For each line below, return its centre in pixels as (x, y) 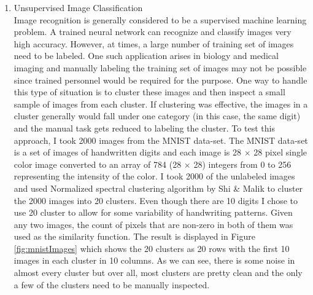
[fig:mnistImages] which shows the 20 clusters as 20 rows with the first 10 (152, 248)
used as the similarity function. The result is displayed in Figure (134, 236)
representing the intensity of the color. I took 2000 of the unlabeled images (154, 176)
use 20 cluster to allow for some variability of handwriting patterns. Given (153, 212)
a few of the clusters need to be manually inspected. (112, 284)
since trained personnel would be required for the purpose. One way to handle (160, 80)
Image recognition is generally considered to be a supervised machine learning (160, 19)
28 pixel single (280, 152)
